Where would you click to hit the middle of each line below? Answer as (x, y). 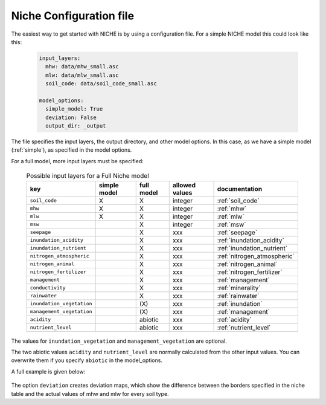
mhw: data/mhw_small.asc (82, 67)
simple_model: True (74, 109)
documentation (240, 189)
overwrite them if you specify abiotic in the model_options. (87, 360)
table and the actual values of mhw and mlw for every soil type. (90, 394)
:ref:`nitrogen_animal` (247, 264)
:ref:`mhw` (232, 209)
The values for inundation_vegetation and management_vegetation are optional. (119, 341)
